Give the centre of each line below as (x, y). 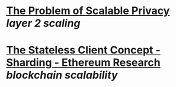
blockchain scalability (62, 75)
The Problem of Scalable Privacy (88, 11)
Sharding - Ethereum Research (84, 63)
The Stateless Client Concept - (84, 50)
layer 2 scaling (44, 23)
